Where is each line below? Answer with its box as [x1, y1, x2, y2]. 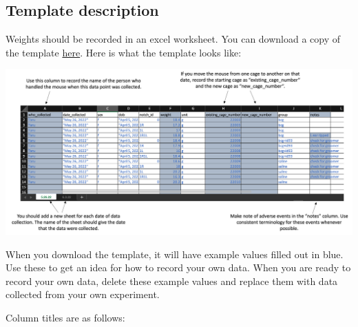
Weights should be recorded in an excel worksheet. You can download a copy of [6, 32, 341, 46]
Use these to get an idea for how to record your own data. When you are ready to [6, 260, 351, 275]
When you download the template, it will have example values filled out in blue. [6, 246, 344, 261]
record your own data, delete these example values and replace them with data [6, 273, 338, 288]
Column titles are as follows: [6, 310, 125, 325]
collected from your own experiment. [6, 287, 160, 302]
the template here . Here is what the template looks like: [6, 45, 242, 59]
